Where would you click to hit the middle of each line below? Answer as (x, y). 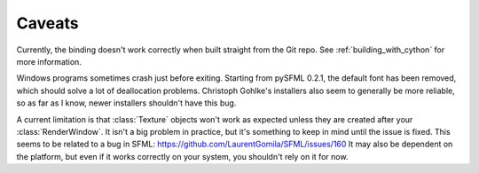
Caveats (47, 23)
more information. (49, 61)
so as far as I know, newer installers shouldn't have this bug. (126, 103)
